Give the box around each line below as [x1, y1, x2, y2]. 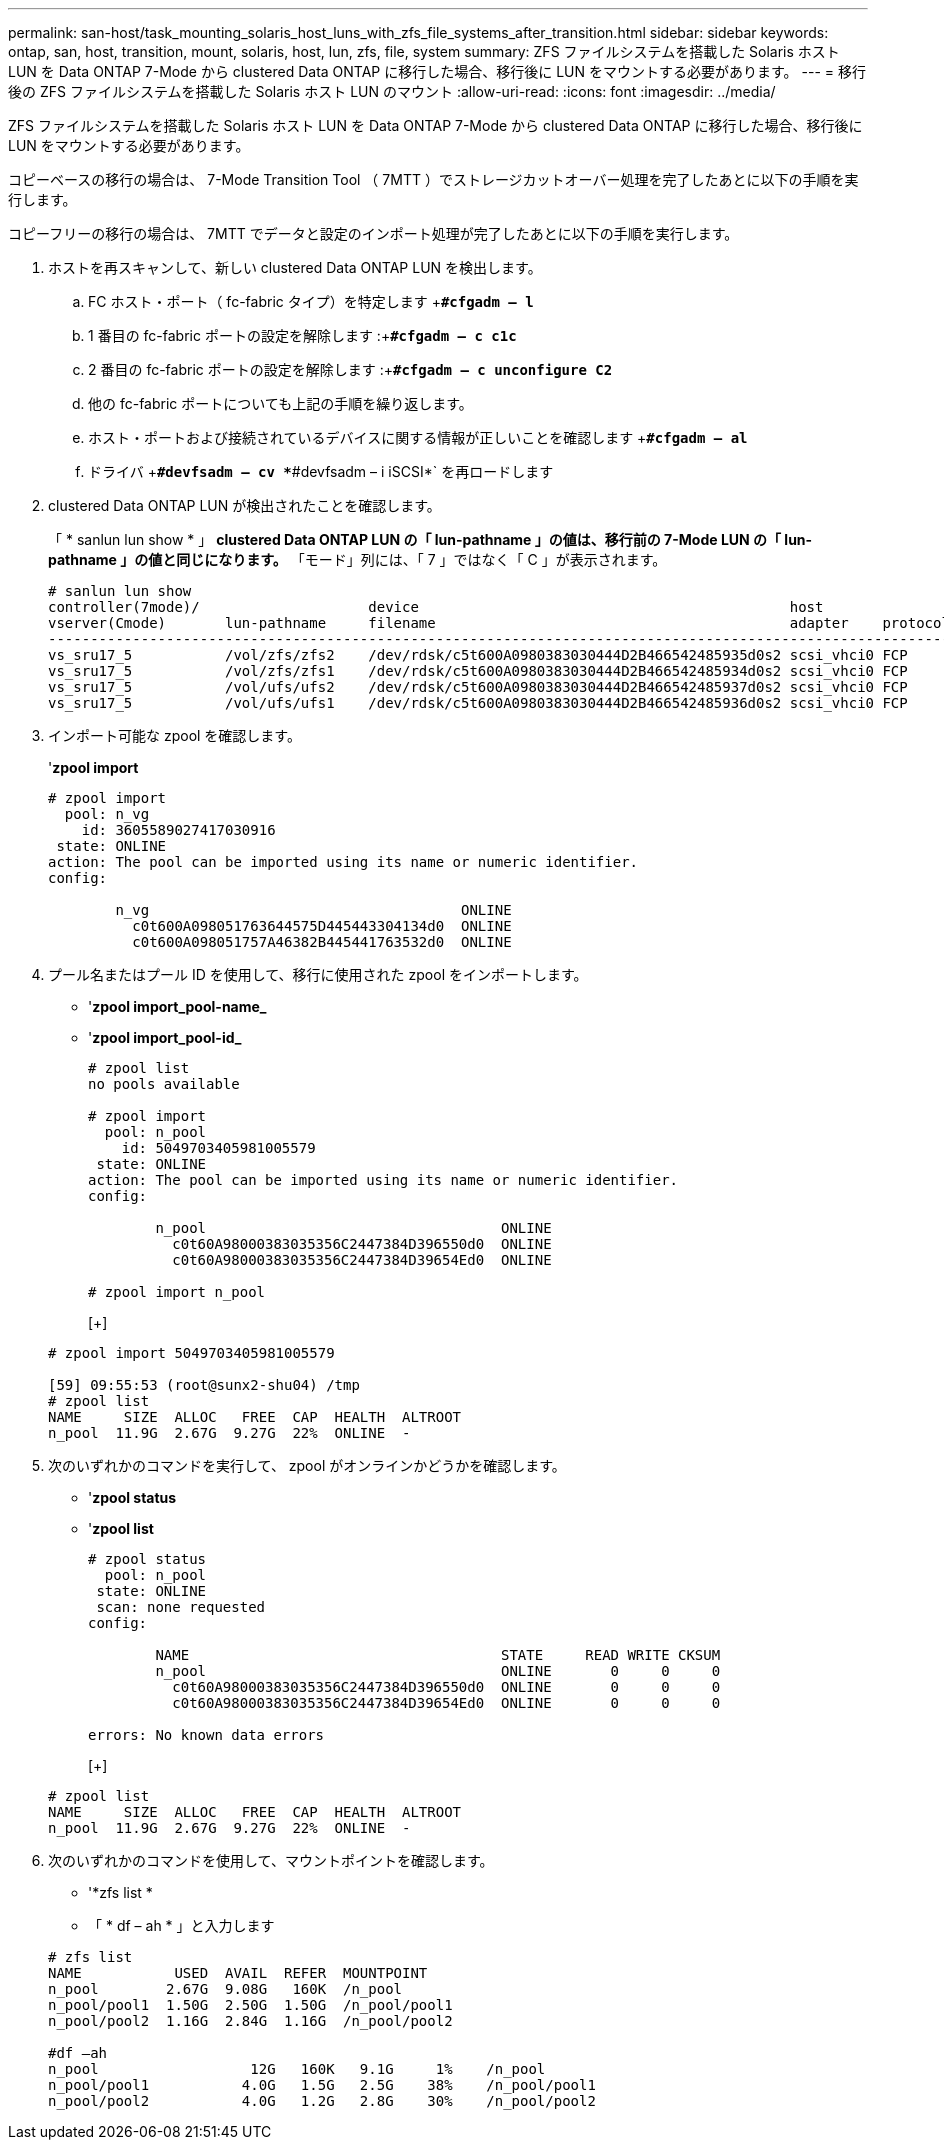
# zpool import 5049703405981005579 [48, 1345, 335, 1361]
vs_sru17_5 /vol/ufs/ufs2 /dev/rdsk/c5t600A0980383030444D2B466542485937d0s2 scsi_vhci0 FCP [48, 679, 908, 695]
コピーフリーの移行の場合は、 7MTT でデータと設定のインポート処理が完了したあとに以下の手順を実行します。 [8, 225, 739, 242]
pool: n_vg [64, 806, 150, 822]
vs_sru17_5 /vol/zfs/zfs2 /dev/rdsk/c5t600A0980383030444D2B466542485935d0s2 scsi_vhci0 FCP [48, 647, 908, 663]
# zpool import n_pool [88, 1284, 266, 1300]
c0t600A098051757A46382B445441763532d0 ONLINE [132, 934, 512, 950]
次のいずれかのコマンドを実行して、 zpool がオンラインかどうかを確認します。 [48, 1457, 566, 1474]
